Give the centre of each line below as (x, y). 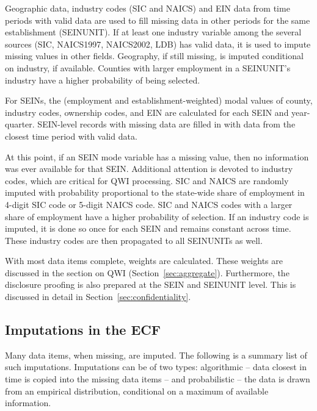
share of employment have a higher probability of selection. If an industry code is (157, 216)
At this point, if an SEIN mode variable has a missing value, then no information (157, 156)
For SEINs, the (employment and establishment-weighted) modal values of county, (159, 100)
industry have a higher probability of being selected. (103, 80)
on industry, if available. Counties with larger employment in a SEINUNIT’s (148, 67)
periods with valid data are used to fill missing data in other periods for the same (158, 20)
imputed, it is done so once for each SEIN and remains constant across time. (148, 228)
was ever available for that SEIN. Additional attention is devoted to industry (149, 169)
